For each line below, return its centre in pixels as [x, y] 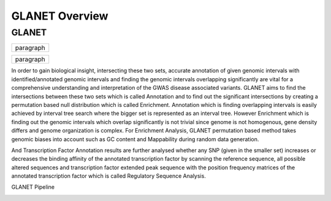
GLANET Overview [60, 16]
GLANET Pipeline [33, 187]
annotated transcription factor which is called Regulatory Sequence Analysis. [109, 176]
